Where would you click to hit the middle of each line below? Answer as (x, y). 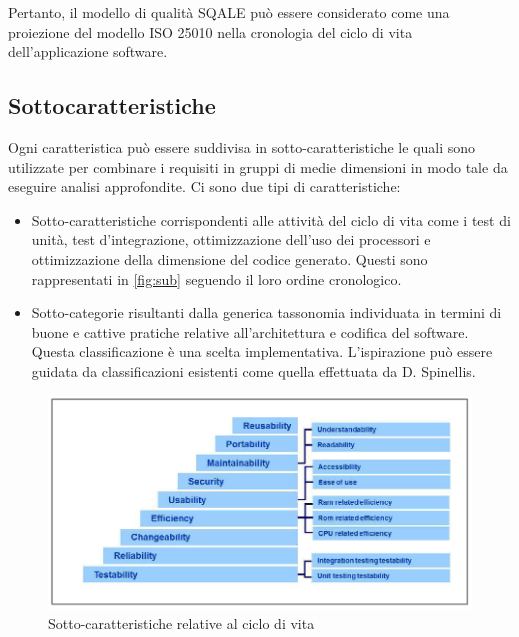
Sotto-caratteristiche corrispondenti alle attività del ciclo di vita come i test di (271, 219)
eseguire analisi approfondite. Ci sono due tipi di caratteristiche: (204, 186)
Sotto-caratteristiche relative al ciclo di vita (181, 622)
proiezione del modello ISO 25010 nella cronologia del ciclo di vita (210, 31)
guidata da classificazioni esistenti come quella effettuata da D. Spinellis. (253, 370)
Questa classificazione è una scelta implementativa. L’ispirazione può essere (262, 351)
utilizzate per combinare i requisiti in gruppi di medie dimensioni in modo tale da (258, 166)
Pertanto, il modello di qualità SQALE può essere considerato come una (229, 12)
